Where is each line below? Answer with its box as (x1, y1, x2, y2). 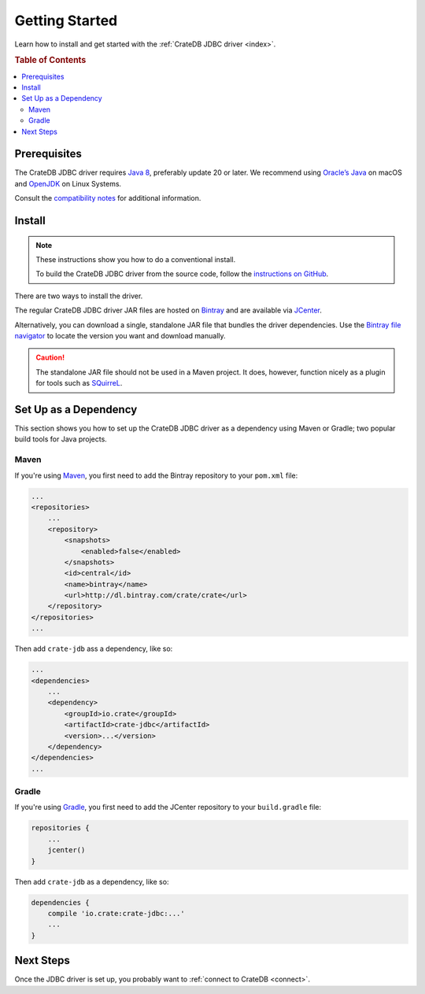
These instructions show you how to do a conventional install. (35, 255, 236, 264)
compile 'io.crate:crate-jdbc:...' (47, 909, 185, 918)
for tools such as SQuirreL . (35, 379, 123, 388)
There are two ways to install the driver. (14, 291, 143, 301)
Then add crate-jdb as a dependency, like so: (14, 877, 169, 886)
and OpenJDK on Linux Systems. (14, 179, 122, 188)
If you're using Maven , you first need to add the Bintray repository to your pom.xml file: (14, 471, 298, 480)
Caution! (35, 353, 65, 362)
